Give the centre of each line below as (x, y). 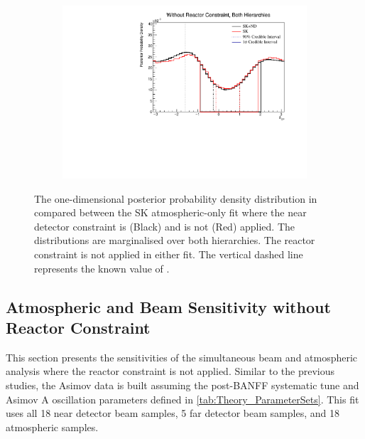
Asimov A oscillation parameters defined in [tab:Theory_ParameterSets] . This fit (182, 399)
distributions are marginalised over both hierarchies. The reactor (175, 240)
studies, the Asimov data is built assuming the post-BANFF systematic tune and (182, 385)
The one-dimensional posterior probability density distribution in (176, 198)
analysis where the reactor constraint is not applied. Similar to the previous (170, 371)
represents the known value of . (102, 268)
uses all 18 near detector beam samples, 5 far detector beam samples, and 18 (173, 413)
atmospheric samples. (52, 427)
